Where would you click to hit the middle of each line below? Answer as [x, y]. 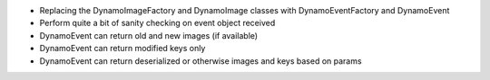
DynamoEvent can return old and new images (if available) [149, 35]
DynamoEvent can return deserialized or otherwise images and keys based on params [201, 61]
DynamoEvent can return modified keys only [122, 49]
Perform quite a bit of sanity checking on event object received [157, 23]
